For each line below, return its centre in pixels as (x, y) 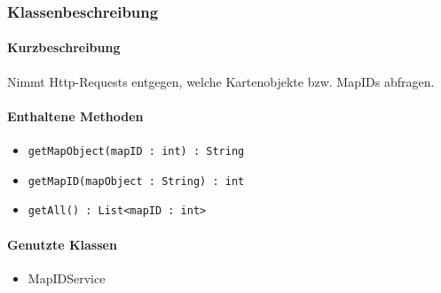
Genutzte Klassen (62, 244)
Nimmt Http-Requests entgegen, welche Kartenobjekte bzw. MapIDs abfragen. (221, 81)
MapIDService (67, 278)
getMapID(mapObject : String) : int (136, 181)
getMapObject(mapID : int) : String (136, 152)
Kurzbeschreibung (64, 47)
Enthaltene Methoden (75, 116)
